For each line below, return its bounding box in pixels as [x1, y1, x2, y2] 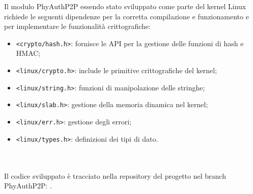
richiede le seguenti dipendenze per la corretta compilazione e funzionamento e [4, 11, 249, 21]
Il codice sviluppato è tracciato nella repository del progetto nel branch [4, 170, 226, 181]
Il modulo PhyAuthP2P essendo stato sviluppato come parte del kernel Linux [4, 1, 246, 11]
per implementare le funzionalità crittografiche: [4, 21, 151, 31]
